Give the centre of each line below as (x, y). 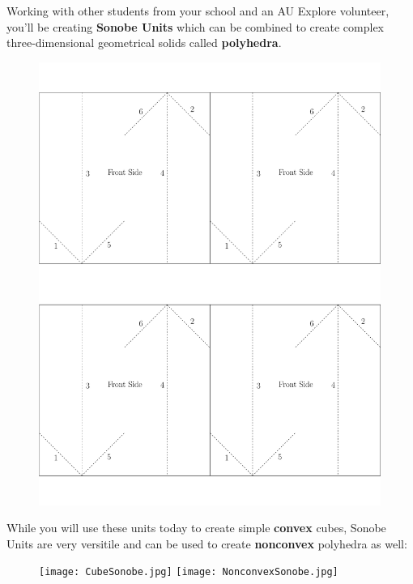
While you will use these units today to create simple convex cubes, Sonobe (196, 528)
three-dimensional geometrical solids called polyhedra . (144, 43)
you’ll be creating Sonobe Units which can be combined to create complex (195, 26)
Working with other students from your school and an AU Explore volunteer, (198, 11)
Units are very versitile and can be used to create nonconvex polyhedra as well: (207, 543)
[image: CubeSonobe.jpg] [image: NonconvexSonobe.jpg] (189, 572)
